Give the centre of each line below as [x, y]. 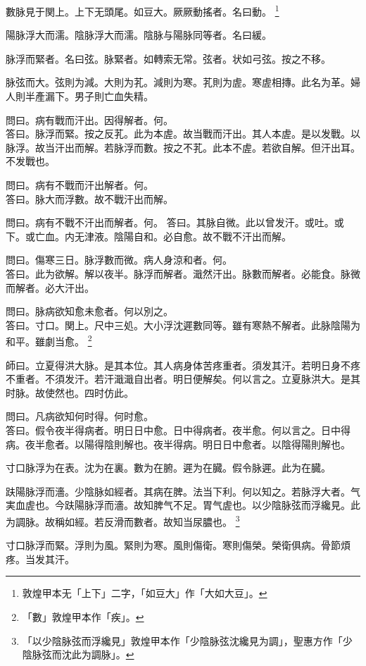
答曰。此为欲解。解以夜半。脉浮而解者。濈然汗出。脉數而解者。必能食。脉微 [183, 273]
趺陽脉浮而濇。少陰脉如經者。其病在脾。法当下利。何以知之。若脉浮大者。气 [183, 491]
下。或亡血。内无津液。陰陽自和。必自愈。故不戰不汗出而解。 [149, 236]
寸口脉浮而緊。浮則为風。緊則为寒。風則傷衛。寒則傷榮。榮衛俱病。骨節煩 [178, 545]
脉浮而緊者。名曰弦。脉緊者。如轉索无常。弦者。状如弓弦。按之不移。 [168, 58]
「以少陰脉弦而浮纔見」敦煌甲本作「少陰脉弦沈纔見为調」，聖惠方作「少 [187, 640]
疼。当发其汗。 [40, 559]
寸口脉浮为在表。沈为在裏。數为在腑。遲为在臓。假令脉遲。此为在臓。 [168, 468]
